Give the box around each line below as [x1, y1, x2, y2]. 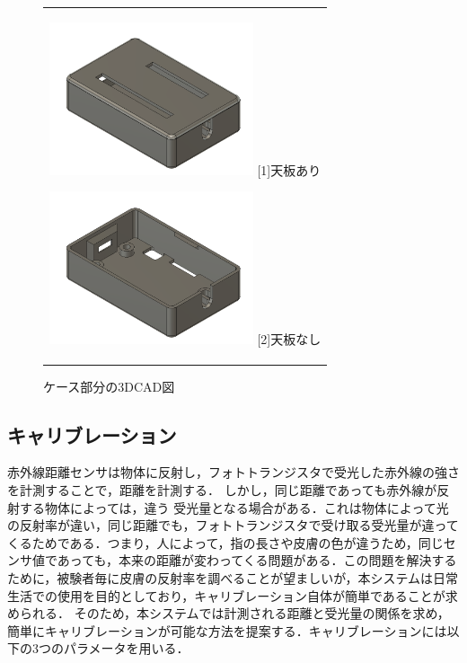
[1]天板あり [257, 160, 322, 179]
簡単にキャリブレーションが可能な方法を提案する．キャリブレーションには [7, 621, 447, 640]
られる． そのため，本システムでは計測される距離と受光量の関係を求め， [19, 604, 450, 623]
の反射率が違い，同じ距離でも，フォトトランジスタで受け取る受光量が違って [7, 516, 459, 535]
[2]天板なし [257, 330, 322, 349]
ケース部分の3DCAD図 [43, 376, 175, 395]
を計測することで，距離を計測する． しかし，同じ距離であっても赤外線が [7, 480, 437, 499]
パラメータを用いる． [63, 639, 189, 658]
